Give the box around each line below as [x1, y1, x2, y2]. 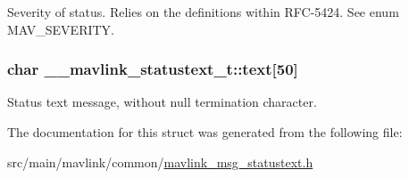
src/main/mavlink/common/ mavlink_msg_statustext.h [7, 152, 313, 171]
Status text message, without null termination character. [7, 93, 317, 111]
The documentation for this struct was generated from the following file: [7, 123, 403, 141]
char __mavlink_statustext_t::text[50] [7, 58, 298, 80]
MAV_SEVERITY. [7, 20, 114, 38]
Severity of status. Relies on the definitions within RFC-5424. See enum [7, 3, 399, 20]
